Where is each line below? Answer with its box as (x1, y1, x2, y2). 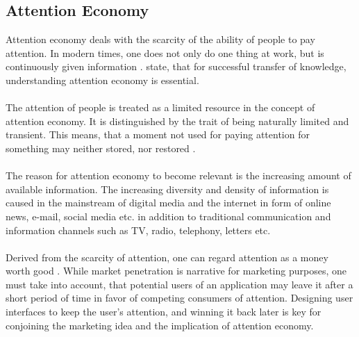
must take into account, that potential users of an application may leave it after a (6, 277, 353, 291)
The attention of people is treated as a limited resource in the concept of (6, 100, 315, 115)
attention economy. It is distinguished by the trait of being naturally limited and (6, 113, 349, 128)
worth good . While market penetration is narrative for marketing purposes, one (6, 263, 347, 278)
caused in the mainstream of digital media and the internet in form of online (6, 195, 331, 210)
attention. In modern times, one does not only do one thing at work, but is (6, 45, 324, 60)
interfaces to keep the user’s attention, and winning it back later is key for (6, 304, 322, 319)
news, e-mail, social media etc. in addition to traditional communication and (6, 208, 331, 223)
